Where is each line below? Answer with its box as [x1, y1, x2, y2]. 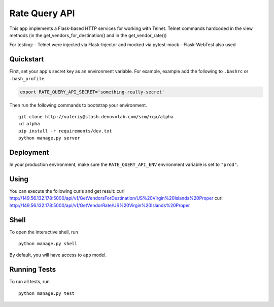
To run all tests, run [9, 279, 50, 285]
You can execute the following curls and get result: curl [9, 188, 125, 194]
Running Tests [9, 265, 56, 274]
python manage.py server [18, 135, 80, 141]
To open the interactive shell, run [9, 229, 79, 235]
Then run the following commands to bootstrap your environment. [9, 102, 147, 108]
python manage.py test [18, 290, 75, 296]
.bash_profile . [9, 75, 46, 81]
